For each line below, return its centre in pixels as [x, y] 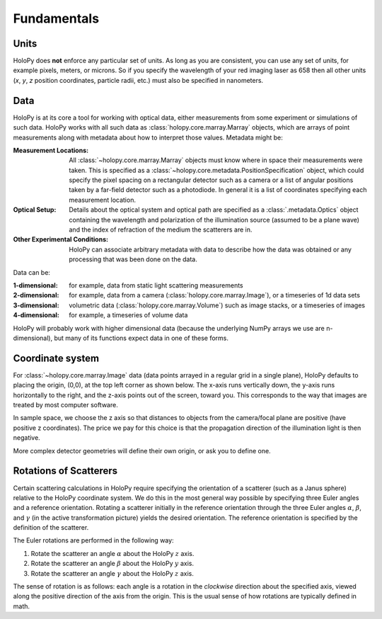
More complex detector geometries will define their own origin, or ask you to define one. [142, 450]
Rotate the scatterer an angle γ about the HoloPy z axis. [112, 573]
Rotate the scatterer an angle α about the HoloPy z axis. [112, 553]
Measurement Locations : [51, 150]
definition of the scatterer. [51, 528]
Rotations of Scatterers [65, 471]
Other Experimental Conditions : [61, 239]
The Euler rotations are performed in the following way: [93, 540]
